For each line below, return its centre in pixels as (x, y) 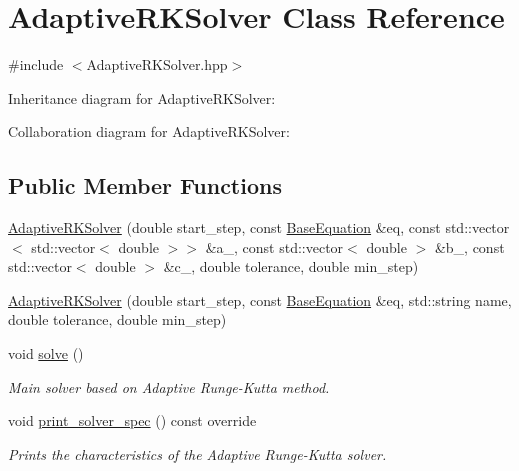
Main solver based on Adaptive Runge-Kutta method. (169, 386)
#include (36, 64)
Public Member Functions (145, 185)
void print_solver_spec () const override (132, 420)
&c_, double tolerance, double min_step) (291, 266)
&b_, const (469, 246)
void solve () (46, 353)
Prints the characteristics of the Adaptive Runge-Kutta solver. (197, 453)
